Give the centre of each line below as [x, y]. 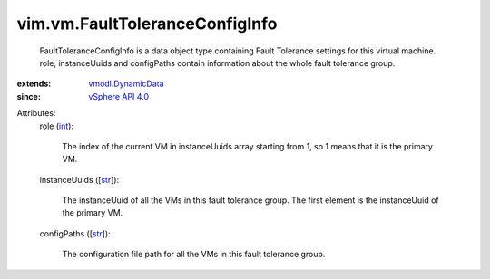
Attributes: [36, 113]
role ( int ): [57, 126]
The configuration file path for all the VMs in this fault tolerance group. [194, 255]
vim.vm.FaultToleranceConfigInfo [147, 24]
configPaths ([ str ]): [75, 233]
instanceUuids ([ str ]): [79, 179]
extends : [34, 84]
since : [29, 96]
